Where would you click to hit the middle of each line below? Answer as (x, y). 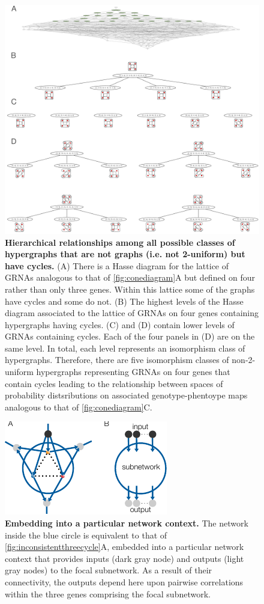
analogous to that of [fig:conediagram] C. (79, 407)
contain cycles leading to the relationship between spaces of (114, 383)
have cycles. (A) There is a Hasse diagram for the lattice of (117, 265)
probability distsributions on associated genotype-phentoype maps (126, 395)
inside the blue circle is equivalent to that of (86, 535)
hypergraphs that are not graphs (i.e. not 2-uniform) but (125, 254)
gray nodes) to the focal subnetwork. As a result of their (109, 570)
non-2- (244, 360)
